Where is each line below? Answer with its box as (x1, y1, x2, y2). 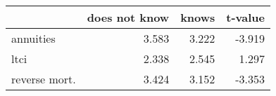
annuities (11, 30, 56, 46)
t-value (226, 9, 265, 25)
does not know (87, 9, 170, 25)
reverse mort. (11, 71, 76, 87)
